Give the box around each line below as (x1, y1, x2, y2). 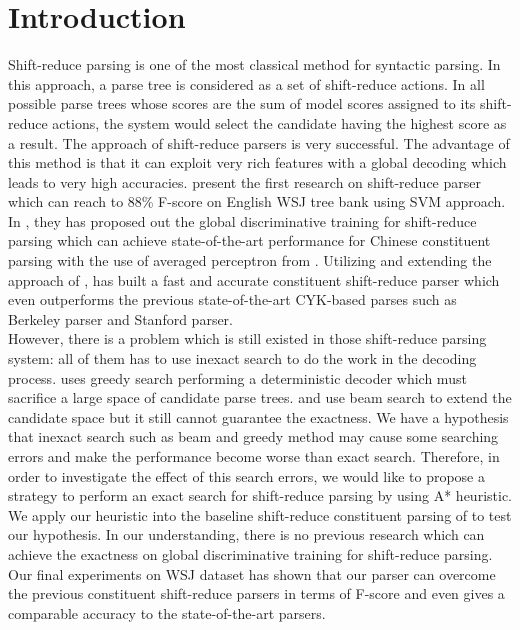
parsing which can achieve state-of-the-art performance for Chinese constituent (8, 230, 491, 251)
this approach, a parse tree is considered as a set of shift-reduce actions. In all (8, 73, 485, 94)
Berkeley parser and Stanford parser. (8, 308, 233, 329)
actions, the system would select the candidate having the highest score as (52, 112, 507, 133)
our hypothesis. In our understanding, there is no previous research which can (8, 524, 485, 545)
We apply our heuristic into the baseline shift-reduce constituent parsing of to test (8, 504, 512, 525)
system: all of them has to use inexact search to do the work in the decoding (8, 348, 477, 369)
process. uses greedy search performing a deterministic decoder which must (8, 367, 467, 388)
